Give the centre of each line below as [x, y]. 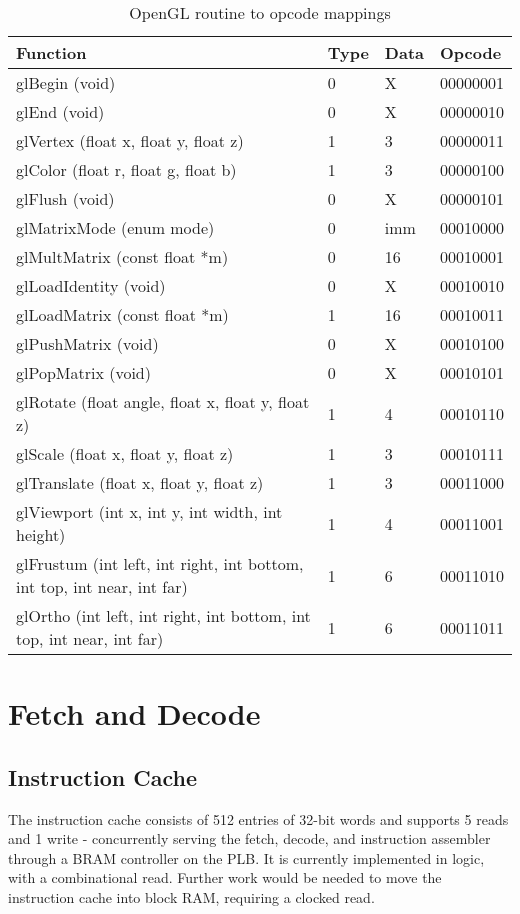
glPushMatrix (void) [87, 343]
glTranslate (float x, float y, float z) [140, 482]
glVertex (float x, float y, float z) [130, 140]
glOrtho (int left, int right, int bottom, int [163, 615]
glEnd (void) [60, 111]
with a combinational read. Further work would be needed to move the [225, 877]
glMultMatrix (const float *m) [122, 256]
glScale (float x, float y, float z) [125, 453]
